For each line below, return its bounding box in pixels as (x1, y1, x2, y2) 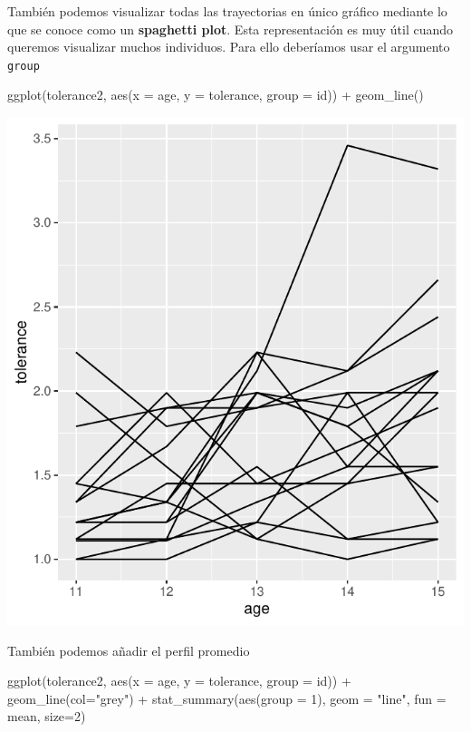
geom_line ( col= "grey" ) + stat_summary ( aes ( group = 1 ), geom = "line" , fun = (7, 688, 447, 708)
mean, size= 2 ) (7, 707, 86, 726)
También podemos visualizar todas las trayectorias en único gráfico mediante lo (7, 2, 447, 20)
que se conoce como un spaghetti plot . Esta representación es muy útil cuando (7, 19, 454, 38)
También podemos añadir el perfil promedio (7, 640, 250, 659)
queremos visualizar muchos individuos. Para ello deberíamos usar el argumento (7, 37, 450, 56)
